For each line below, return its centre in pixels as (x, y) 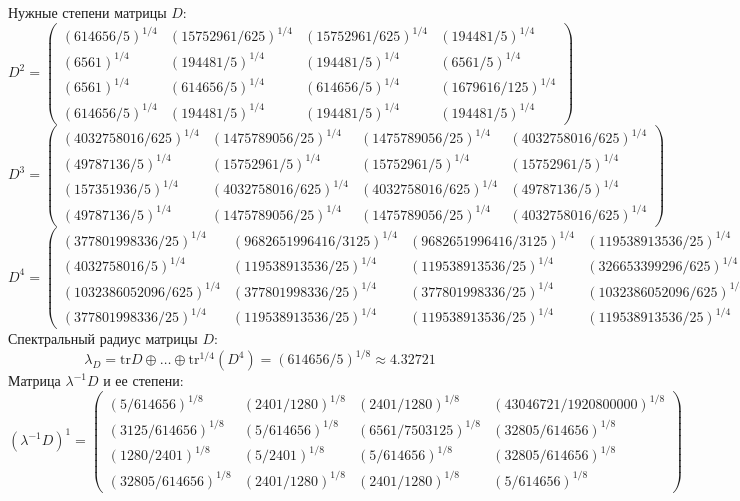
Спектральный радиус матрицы (103, 338)
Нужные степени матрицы (87, 12)
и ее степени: (143, 380)
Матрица (34, 380)
